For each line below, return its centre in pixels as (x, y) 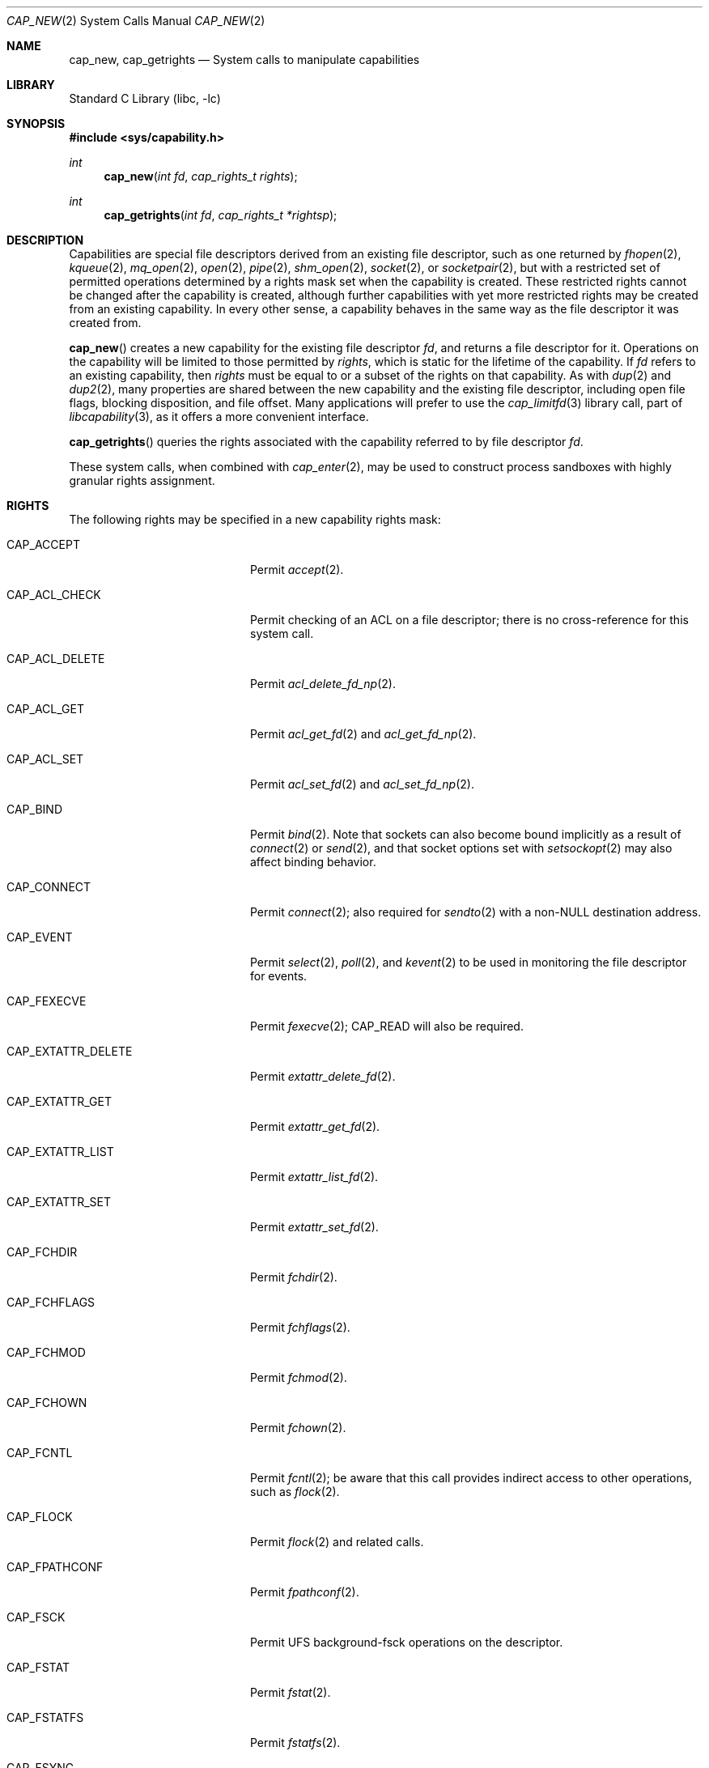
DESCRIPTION (45, 240)
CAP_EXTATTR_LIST (60, 1152)
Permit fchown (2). (298, 1428)
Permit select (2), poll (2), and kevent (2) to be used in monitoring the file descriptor (469, 962)
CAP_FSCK (36, 1617)
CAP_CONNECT (49, 887)
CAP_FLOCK (40, 1517)
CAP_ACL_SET (45, 759)
